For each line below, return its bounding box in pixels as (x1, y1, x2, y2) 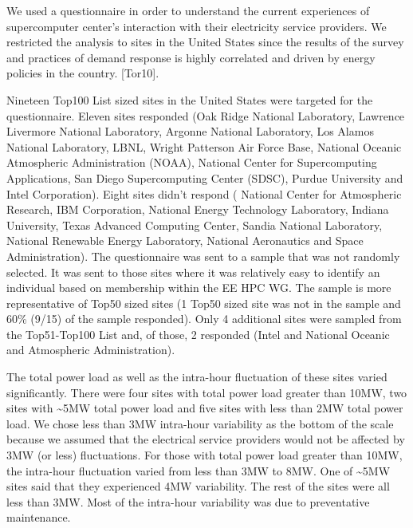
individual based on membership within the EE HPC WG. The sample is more (6, 279, 391, 296)
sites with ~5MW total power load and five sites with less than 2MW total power (6, 400, 403, 416)
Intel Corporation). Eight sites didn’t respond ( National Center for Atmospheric (6, 185, 402, 202)
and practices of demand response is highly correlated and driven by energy (6, 49, 376, 65)
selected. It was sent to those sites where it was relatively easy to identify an (6, 263, 380, 280)
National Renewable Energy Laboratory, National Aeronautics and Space (6, 232, 364, 249)
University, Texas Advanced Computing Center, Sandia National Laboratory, (6, 216, 383, 233)
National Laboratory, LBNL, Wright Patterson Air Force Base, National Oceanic (6, 138, 402, 155)
